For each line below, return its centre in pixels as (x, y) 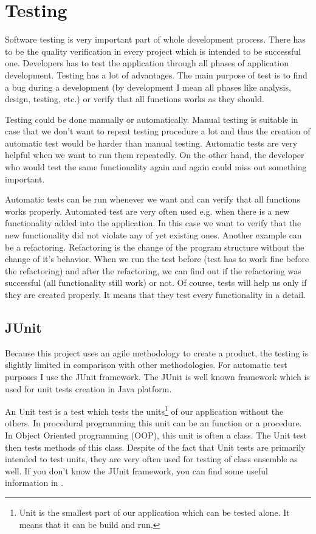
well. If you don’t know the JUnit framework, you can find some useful (136, 470)
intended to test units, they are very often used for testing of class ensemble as (151, 459)
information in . (34, 483)
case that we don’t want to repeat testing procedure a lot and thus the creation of (158, 131)
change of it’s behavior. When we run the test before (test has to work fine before (157, 259)
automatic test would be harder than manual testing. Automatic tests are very (151, 143)
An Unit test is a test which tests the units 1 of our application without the (144, 410)
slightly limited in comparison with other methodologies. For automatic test (146, 365)
